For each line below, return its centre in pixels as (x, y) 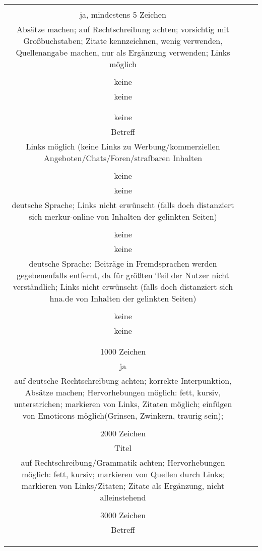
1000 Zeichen (123, 351)
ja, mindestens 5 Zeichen (123, 14)
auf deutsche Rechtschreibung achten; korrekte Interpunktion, (123, 381)
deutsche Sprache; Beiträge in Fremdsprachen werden (123, 263)
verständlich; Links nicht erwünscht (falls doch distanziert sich (123, 287)
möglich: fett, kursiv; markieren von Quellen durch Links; (123, 474)
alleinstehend (123, 497)
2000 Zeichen (123, 433)
